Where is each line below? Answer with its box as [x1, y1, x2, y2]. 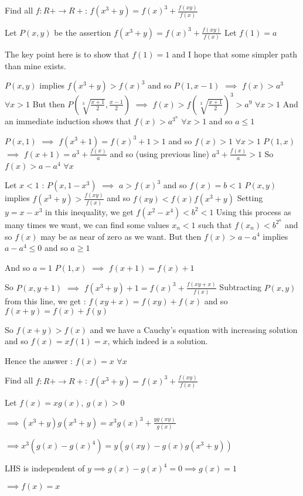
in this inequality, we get [45, 205, 134, 218]
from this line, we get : [5, 294, 86, 307]
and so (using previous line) [110, 147, 209, 159]
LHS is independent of [5, 462, 85, 474]
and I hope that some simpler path [172, 48, 298, 60]
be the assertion [54, 26, 111, 38]
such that [198, 218, 232, 230]
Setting [237, 192, 263, 204]
